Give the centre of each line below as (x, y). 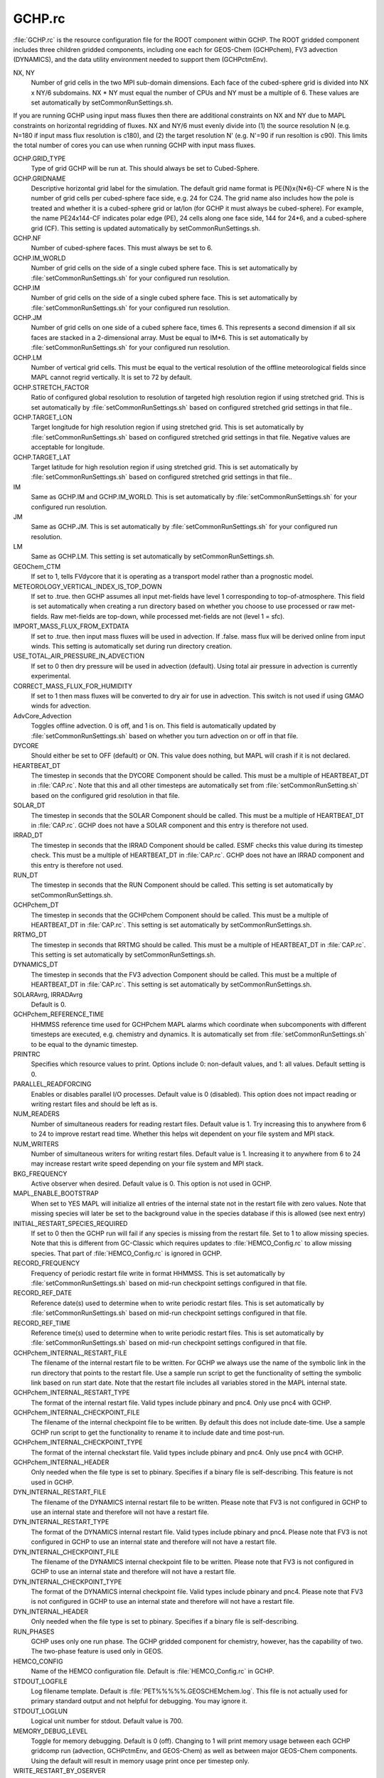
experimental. (51, 676)
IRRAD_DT (28, 835)
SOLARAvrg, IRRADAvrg (48, 994)
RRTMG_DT (30, 935)
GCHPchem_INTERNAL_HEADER (61, 1462)
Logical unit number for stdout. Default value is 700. (107, 1721)
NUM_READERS (37, 1114)
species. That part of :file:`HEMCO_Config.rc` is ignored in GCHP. (127, 1253)
